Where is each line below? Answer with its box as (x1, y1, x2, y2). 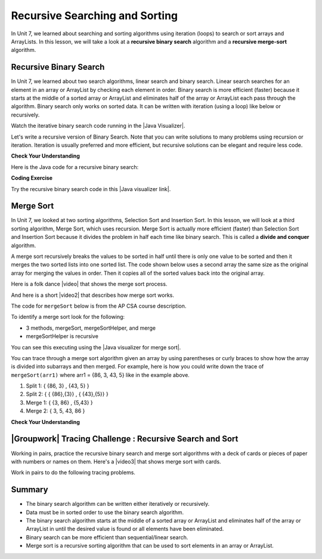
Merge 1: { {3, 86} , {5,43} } (26, 399, 94, 406)
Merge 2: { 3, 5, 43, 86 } (26, 407, 85, 414)
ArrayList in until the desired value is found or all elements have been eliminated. (26, 526, 224, 533)
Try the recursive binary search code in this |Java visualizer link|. (11, 185, 171, 192)
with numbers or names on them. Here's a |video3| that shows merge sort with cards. (11, 457, 221, 465)
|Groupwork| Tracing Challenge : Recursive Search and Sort (11, 434, 239, 444)
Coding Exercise (11, 174, 53, 182)
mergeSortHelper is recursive (26, 333, 98, 340)
